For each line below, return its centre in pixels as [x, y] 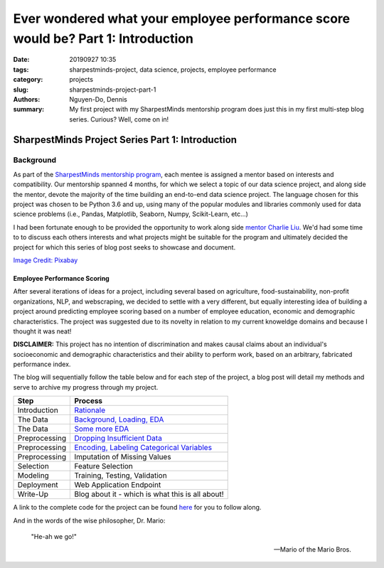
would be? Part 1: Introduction [103, 38]
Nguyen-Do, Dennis [98, 99]
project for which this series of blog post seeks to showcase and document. [124, 247]
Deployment [38, 485]
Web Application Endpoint [118, 485]
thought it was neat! [42, 331]
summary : [29, 109]
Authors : [27, 99]
